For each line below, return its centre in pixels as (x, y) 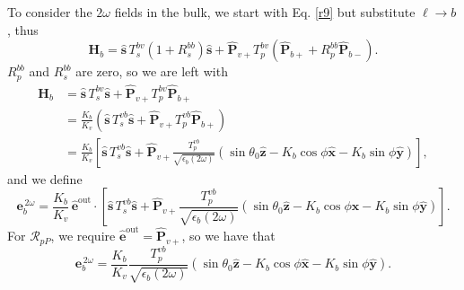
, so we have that (228, 236)
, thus (23, 29)
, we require (83, 236)
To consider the (50, 12)
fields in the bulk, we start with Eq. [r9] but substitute (265, 12)
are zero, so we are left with (152, 71)
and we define (45, 178)
